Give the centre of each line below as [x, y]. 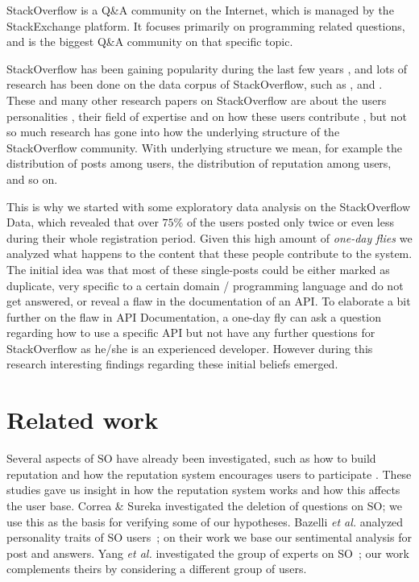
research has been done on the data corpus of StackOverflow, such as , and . [195, 84]
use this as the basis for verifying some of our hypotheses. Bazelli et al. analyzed [205, 521]
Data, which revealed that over [83, 222]
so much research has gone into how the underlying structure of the [173, 132]
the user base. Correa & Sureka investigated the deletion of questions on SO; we [204, 505]
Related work [83, 420]
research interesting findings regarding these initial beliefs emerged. [172, 364]
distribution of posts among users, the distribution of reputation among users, [199, 163]
